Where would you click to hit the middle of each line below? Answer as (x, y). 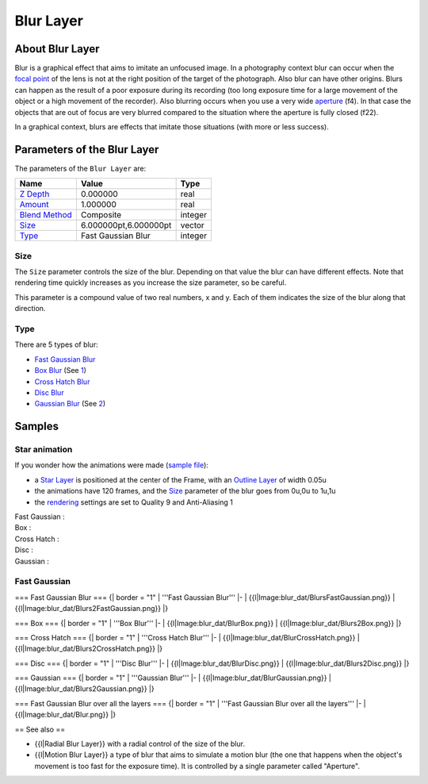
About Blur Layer (57, 49)
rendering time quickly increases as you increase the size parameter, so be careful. (151, 282)
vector (193, 225)
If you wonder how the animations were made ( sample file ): (112, 465)
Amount (34, 205)
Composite (101, 215)
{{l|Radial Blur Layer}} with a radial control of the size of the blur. (140, 744)
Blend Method (46, 215)
